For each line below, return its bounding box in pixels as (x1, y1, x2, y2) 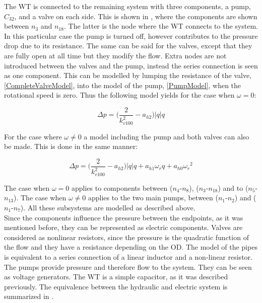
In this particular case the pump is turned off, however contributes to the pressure (4, 30, 258, 41)
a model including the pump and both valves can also (84, 131, 249, 141)
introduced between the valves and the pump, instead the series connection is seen (4, 60, 258, 70)
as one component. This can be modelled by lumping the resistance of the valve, (4, 70, 252, 81)
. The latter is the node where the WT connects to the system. (64, 21, 258, 31)
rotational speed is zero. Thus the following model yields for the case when (4, 90, 235, 100)
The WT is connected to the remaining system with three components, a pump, (4, 1, 251, 11)
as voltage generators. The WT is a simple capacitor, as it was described (4, 271, 228, 282)
